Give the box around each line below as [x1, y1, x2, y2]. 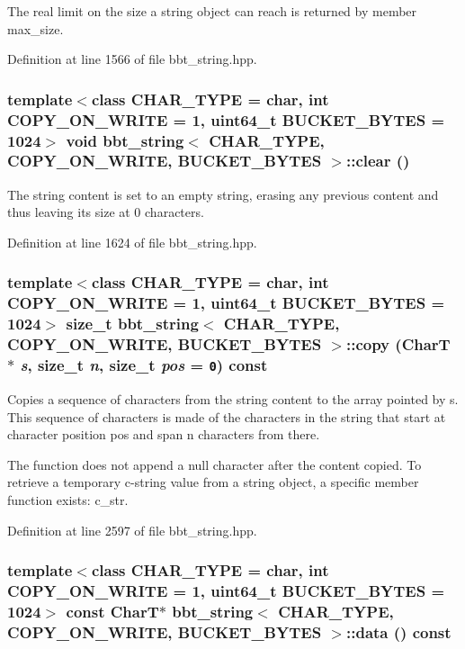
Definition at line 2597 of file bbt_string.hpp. [7, 520, 257, 539]
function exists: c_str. [7, 490, 129, 509]
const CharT [66, 599, 159, 622]
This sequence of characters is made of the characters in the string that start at [7, 407, 446, 426]
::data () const [345, 620, 452, 643]
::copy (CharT [345, 333, 451, 356]
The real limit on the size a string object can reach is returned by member [7, 2, 417, 20]
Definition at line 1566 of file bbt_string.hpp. [7, 50, 257, 68]
